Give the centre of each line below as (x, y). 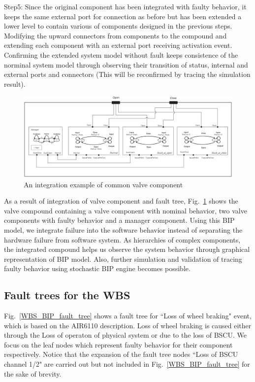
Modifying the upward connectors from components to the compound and (115, 35)
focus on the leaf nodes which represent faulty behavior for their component (118, 344)
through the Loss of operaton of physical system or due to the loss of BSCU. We (125, 335)
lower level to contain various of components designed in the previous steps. (118, 26)
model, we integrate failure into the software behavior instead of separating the (123, 229)
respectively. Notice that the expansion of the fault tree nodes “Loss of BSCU (121, 354)
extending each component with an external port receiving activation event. (118, 45)
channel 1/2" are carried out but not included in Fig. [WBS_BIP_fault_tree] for (127, 364)
